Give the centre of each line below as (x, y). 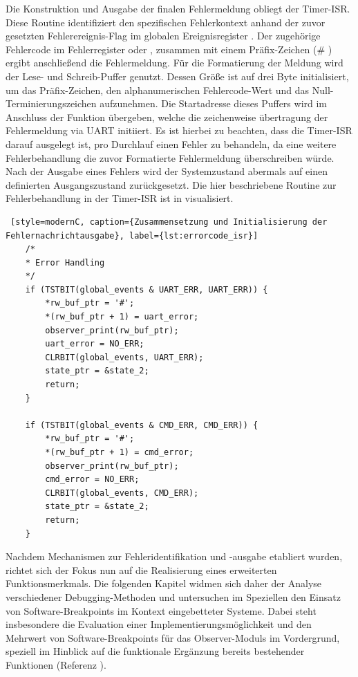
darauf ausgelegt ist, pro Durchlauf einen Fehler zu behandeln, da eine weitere (171, 143)
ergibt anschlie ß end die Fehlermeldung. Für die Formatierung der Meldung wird (175, 63)
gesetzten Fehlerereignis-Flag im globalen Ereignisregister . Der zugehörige (163, 36)
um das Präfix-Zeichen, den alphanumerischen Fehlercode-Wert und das (158, 90)
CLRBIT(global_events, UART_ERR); (124, 357)
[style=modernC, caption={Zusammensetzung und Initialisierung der (169, 222)
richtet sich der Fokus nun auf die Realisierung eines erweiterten (141, 569)
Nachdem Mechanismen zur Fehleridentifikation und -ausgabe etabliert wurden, (174, 556)
